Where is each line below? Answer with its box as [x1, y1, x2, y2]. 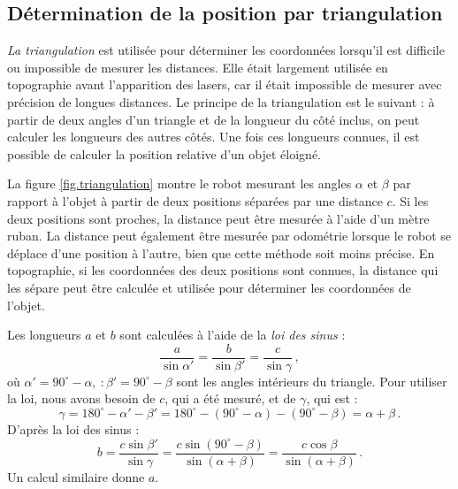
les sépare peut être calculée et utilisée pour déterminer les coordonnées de [7, 278, 411, 296]
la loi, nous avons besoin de [7, 389, 156, 408]
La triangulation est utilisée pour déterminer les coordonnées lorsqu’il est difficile [7, 41, 445, 59]
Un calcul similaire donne [7, 467, 145, 485]
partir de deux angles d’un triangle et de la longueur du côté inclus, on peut [7, 110, 420, 128]
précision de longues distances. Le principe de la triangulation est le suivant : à [7, 92, 435, 111]
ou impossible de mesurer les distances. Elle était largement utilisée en [7, 57, 388, 76]
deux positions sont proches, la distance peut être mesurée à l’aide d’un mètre [7, 209, 430, 227]
